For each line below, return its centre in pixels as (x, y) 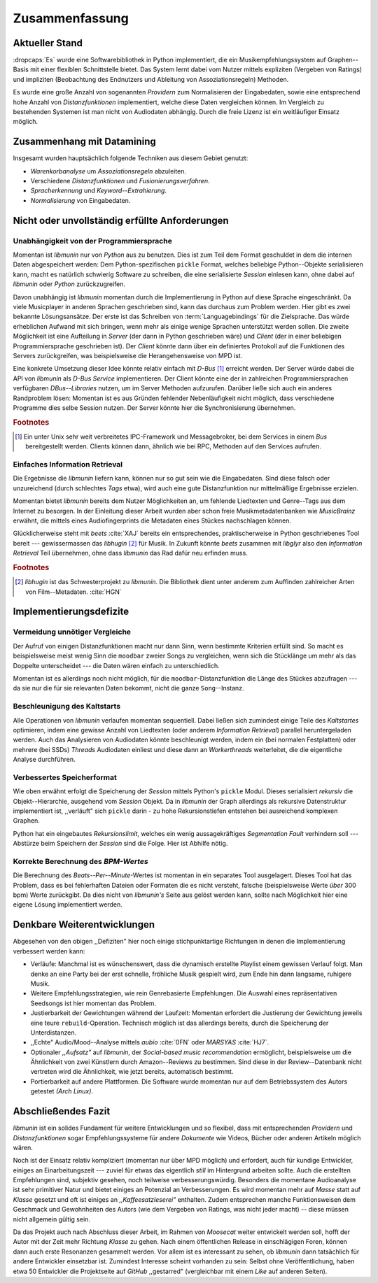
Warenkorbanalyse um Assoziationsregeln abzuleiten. (108, 171)
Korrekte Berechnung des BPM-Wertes (80, 861)
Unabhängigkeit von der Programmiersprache (93, 241)
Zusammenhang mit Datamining (85, 142)
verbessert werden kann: (49, 951)
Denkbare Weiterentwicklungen (84, 924)
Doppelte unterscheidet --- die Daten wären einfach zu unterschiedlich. (116, 665)
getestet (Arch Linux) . (62, 1091)
